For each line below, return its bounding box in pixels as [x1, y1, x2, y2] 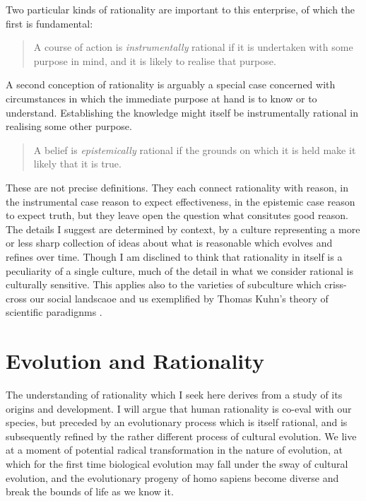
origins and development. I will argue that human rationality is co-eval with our [6, 401, 352, 415]
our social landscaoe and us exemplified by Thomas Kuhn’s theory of [30, 290, 329, 305]
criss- [324, 277, 347, 292]
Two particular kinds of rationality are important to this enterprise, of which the [6, 2, 355, 16]
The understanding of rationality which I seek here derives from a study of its [6, 387, 343, 401]
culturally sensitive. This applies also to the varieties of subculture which [6, 277, 321, 292]
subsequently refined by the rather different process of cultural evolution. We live [6, 428, 357, 443]
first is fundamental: [6, 16, 93, 30]
